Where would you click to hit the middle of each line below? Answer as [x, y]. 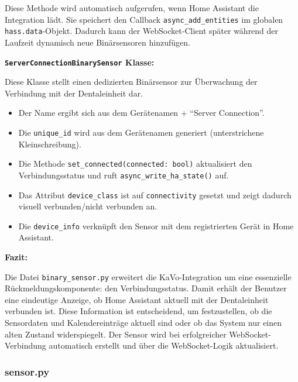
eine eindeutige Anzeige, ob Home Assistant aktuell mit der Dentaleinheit [137, 299]
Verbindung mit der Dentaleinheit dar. [74, 93]
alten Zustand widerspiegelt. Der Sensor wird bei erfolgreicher [116, 334]
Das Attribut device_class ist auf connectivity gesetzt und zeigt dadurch [155, 195]
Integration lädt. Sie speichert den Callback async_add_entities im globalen [144, 19]
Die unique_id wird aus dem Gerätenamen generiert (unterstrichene [141, 132]
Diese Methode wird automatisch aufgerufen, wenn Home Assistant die [132, 8]
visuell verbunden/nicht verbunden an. [88, 206]
